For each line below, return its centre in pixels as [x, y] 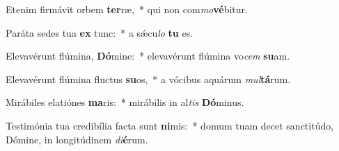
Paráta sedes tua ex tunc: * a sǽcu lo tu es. [100, 32]
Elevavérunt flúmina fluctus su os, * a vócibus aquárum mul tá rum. [148, 79]
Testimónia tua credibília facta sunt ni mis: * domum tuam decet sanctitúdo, [170, 125]
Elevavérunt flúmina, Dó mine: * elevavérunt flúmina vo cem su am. [148, 56]
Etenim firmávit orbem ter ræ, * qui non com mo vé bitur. [127, 9]
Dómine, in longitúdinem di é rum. [77, 139]
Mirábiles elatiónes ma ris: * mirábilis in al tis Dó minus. [125, 102]
